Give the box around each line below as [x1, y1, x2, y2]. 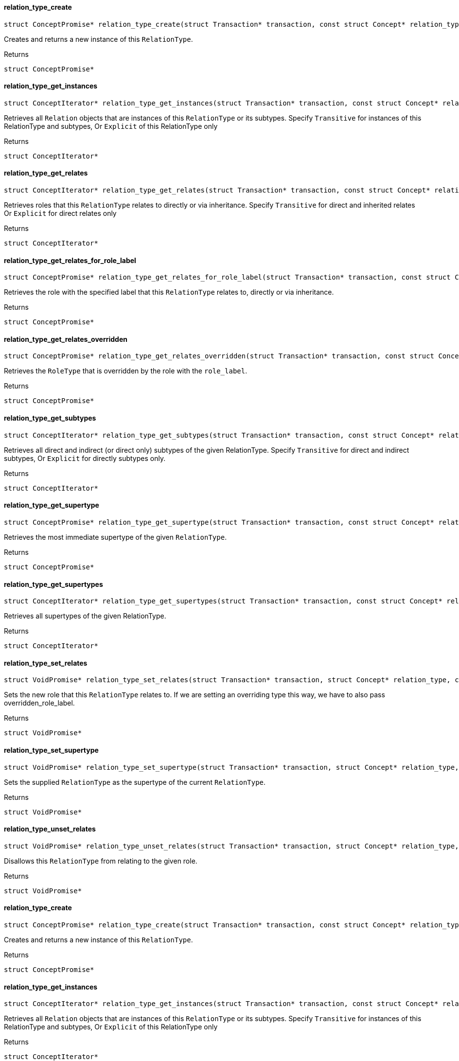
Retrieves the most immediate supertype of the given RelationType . [4, 532, 227, 541]
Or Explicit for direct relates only [4, 209, 117, 218]
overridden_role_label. [4, 699, 75, 707]
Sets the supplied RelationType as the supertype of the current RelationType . [4, 778, 266, 786]
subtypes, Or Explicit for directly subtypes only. [4, 454, 166, 462]
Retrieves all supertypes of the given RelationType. [4, 612, 166, 620]
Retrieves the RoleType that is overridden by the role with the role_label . [4, 367, 247, 375]
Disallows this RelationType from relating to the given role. [4, 856, 197, 865]
